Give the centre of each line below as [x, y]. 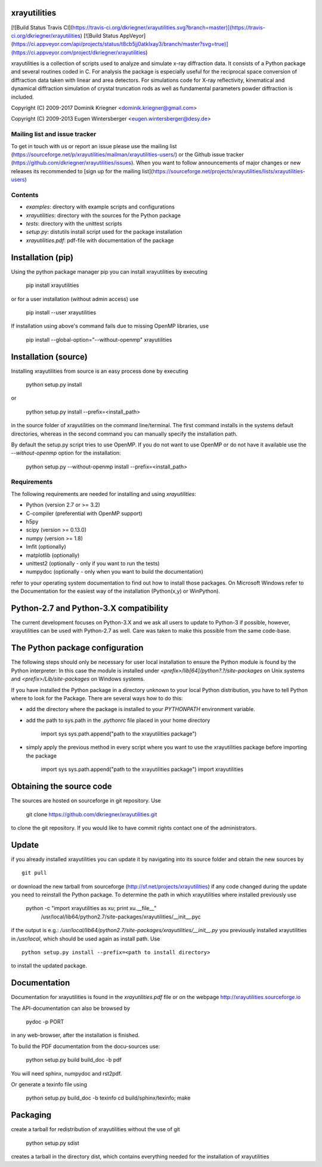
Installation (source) [49, 356]
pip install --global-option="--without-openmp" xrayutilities [99, 339]
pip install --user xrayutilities [61, 312]
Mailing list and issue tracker [54, 134]
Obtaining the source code [62, 787]
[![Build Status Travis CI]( [42, 27]
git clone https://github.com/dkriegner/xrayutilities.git [92, 814]
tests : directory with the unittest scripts [74, 223]
